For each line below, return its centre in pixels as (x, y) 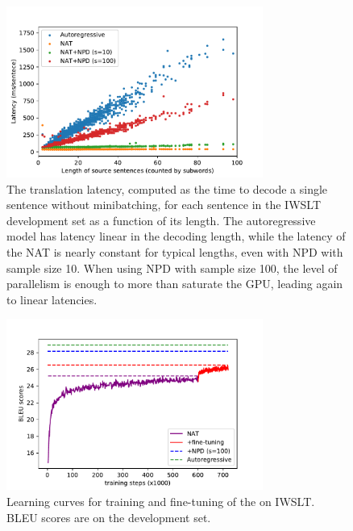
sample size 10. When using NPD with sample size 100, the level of (172, 268)
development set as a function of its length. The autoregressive (161, 220)
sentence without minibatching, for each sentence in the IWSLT (164, 205)
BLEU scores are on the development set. (109, 517)
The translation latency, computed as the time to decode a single (167, 188)
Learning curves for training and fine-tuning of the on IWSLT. (161, 501)
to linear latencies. (52, 299)
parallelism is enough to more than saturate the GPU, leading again (175, 284)
